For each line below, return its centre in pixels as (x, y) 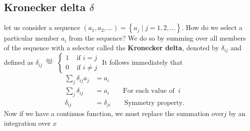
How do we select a (214, 27)
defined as (19, 62)
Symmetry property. (154, 103)
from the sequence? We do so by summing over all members (157, 38)
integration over (27, 123)
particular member (31, 38)
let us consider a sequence (42, 27)
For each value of (149, 91)
